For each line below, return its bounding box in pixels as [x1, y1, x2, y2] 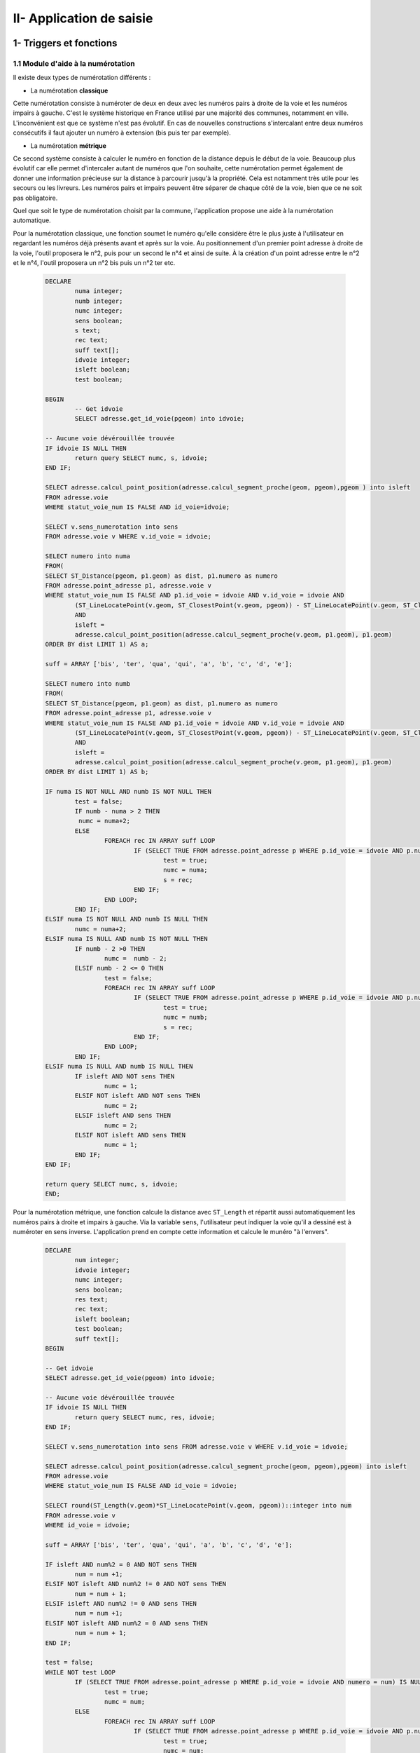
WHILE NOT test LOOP [45, 1668, 115, 1676]
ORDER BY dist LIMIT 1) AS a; [45, 640, 149, 649]
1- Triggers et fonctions [13, 37, 118, 49]
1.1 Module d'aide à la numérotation [13, 58, 136, 68]
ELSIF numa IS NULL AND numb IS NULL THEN [45, 1062, 193, 1071]
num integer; [74, 1256, 120, 1264]
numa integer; [74, 287, 123, 295]
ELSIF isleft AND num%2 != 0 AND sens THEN [45, 1599, 197, 1608]
